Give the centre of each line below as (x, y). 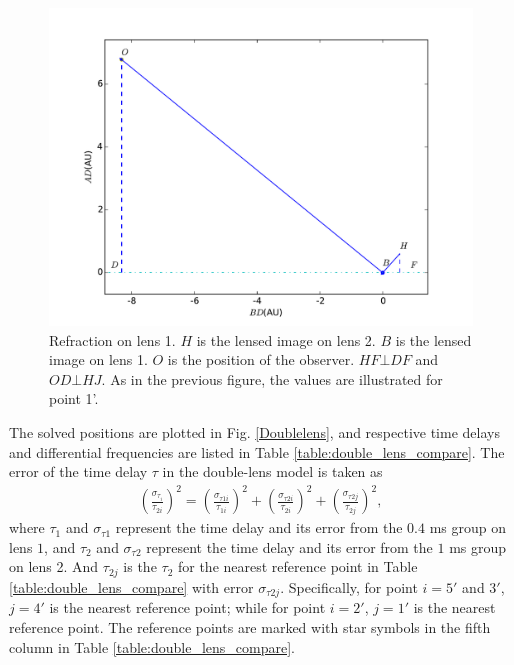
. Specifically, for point (349, 586)
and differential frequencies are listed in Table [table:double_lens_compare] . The (257, 451)
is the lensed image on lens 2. (286, 339)
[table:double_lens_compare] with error (131, 586)
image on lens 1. (98, 359)
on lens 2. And (54, 566)
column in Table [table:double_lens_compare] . (152, 646)
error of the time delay (78, 471)
